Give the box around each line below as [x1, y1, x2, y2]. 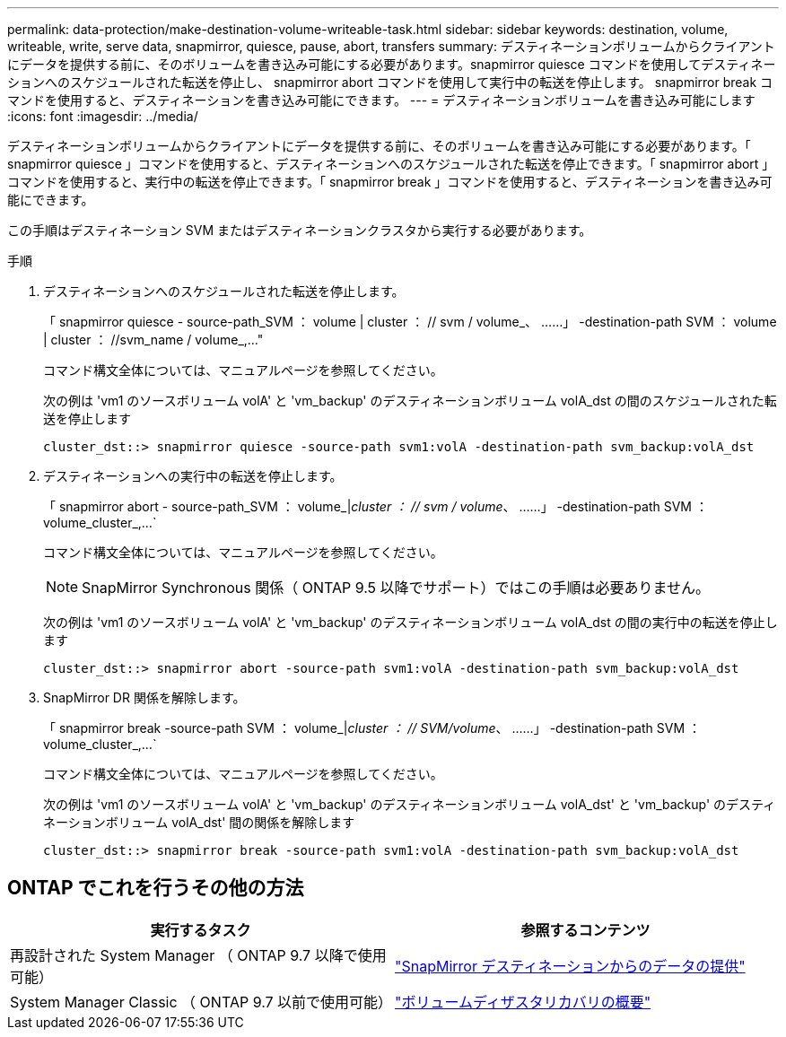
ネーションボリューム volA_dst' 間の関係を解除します [43, 815, 355, 830]
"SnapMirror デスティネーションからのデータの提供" [395, 956, 746, 975]
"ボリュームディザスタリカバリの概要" [395, 992, 651, 1011]
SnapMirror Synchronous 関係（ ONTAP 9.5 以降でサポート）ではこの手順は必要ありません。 [82, 579, 711, 597]
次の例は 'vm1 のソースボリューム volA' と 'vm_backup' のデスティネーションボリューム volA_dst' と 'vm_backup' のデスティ [43, 797, 776, 812]
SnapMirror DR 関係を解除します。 [43, 690, 246, 705]
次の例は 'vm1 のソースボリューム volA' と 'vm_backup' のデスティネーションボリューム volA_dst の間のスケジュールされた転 [43, 393, 777, 408]
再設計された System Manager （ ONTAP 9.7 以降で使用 [10, 945, 387, 964]
